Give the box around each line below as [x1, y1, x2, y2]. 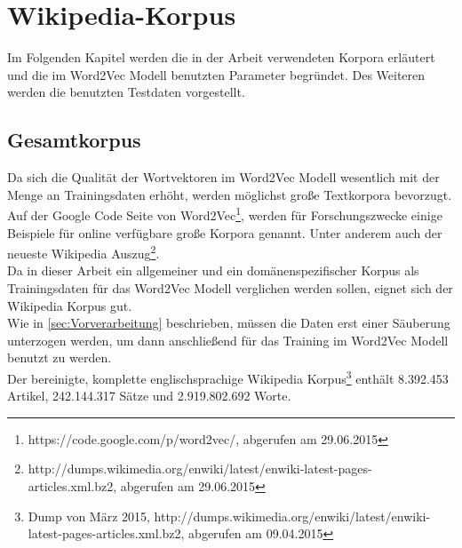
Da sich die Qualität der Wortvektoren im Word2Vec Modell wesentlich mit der [7, 168, 440, 187]
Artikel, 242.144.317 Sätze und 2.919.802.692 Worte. [7, 386, 291, 405]
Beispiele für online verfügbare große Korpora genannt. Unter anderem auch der [7, 223, 442, 242]
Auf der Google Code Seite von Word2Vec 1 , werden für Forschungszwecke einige [7, 203, 442, 224]
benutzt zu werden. [7, 348, 112, 367]
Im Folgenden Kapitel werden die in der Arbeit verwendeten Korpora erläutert [7, 48, 435, 67]
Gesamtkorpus [7, 126, 141, 154]
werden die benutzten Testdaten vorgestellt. [7, 83, 245, 101]
